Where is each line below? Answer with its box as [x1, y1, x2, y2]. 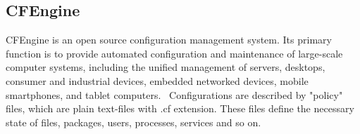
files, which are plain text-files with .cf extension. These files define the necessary [6, 101, 354, 116]
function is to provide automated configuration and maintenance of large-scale [6, 46, 343, 60]
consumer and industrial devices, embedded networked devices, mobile [6, 73, 309, 88]
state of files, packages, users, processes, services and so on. [6, 114, 261, 129]
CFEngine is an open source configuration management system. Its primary [6, 32, 332, 47]
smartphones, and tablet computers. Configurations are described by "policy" [6, 87, 343, 102]
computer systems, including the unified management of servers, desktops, [6, 60, 325, 74]
